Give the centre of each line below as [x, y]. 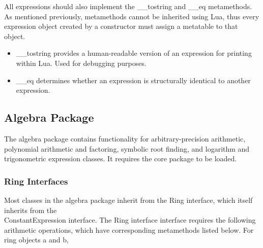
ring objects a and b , [36, 240]
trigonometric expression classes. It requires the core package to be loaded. [121, 158]
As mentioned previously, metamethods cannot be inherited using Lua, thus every [132, 16]
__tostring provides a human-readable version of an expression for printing [134, 53]
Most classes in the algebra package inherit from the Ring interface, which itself [128, 200]
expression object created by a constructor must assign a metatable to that [121, 26]
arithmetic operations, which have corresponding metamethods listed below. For [129, 229]
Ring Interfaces [36, 181]
